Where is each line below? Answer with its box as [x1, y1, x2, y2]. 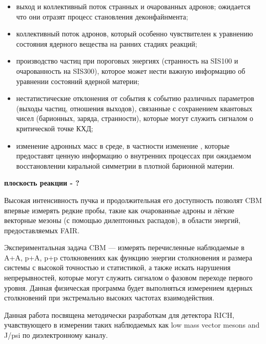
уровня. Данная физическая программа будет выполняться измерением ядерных [4, 282, 253, 293]
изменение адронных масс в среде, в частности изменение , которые [16, 140, 230, 151]
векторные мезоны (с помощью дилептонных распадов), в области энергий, [4, 215, 241, 226]
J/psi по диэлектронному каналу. [4, 330, 108, 340]
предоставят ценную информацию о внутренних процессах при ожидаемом [16, 150, 251, 161]
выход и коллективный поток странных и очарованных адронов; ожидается [16, 1, 251, 11]
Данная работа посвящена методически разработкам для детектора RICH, [4, 309, 235, 320]
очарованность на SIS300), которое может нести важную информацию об [16, 65, 245, 76]
